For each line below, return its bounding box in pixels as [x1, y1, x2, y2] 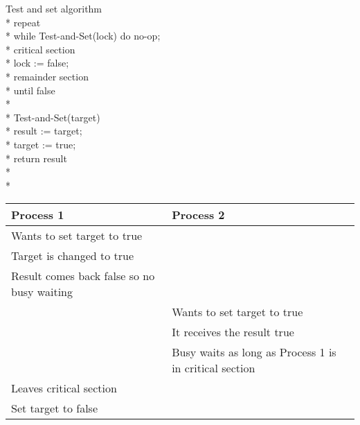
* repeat [6, 15, 41, 29]
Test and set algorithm [6, 1, 102, 15]
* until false [6, 83, 55, 97]
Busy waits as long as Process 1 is [172, 344, 336, 361]
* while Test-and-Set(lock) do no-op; [6, 28, 161, 43]
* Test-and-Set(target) [6, 110, 100, 124]
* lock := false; [6, 55, 69, 70]
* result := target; [6, 123, 82, 138]
